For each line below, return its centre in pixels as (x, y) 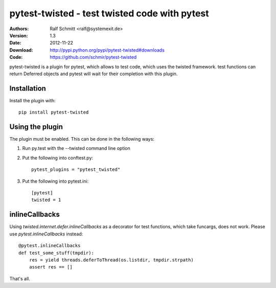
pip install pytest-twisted (54, 112)
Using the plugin (36, 127)
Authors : (19, 29)
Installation (28, 88)
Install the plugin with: (32, 100)
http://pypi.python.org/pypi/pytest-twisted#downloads (107, 50)
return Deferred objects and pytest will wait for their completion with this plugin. (94, 74)
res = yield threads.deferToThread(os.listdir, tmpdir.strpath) (111, 260)
